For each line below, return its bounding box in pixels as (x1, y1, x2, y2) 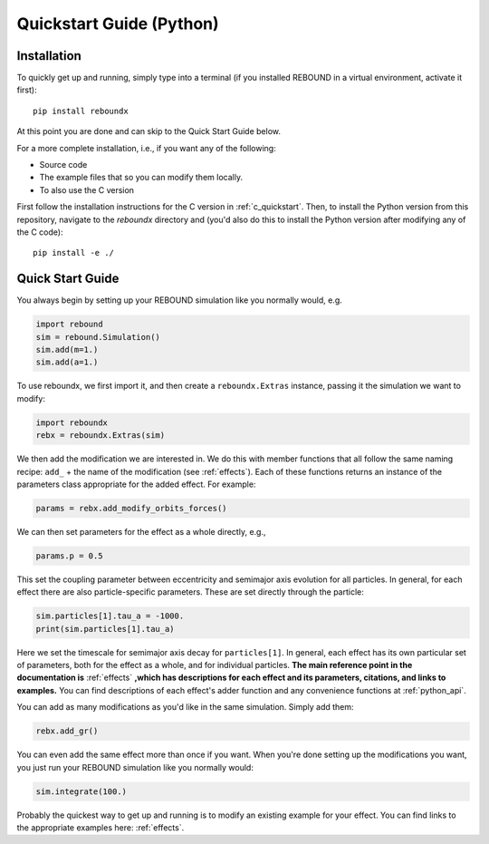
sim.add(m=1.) (35, 344, 99, 355)
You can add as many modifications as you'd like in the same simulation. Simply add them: (16, 702, 354, 713)
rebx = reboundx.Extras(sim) (35, 431, 166, 441)
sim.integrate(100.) (35, 786, 127, 797)
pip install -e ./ (33, 247, 115, 258)
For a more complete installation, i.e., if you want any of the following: (16, 142, 276, 153)
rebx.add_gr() (35, 726, 99, 736)
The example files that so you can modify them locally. (39, 172, 244, 183)
